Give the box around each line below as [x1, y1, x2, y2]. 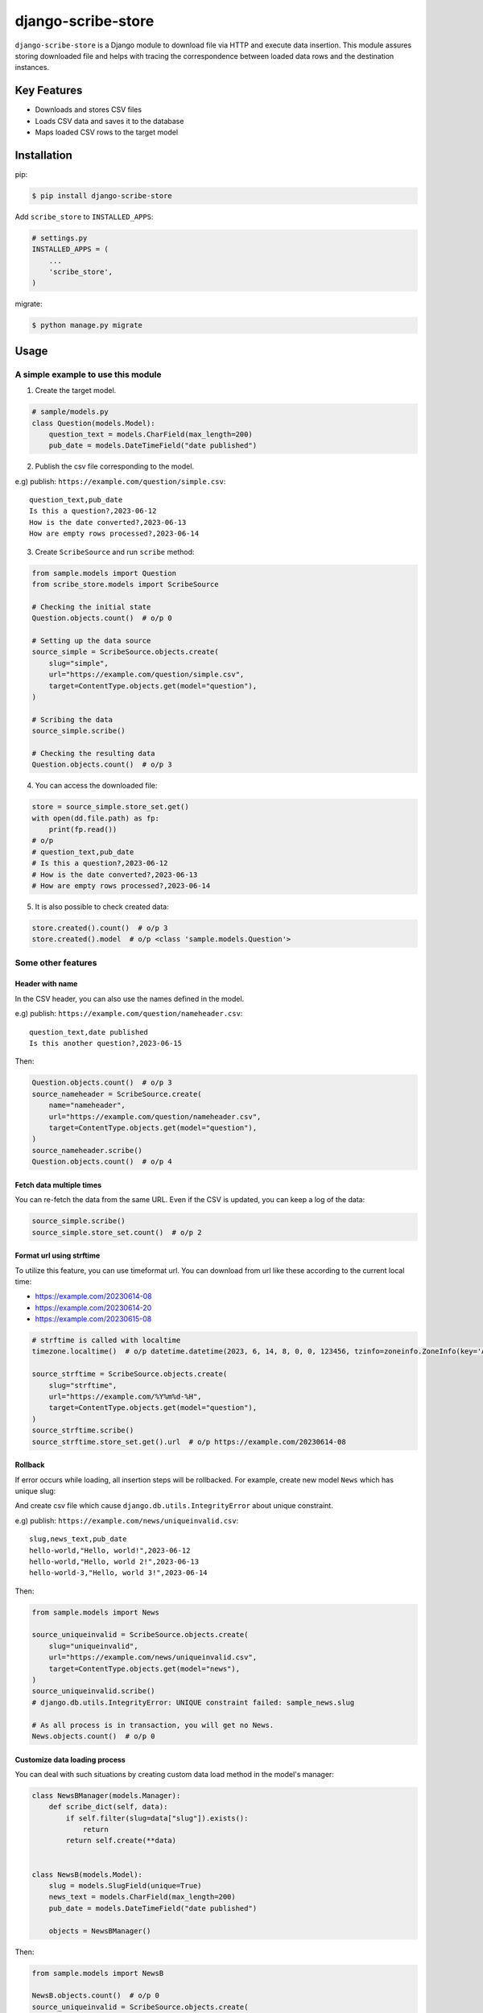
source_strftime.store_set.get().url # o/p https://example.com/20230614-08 [31, 1437, 346, 1446]
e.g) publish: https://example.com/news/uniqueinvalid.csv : [14, 1515, 239, 1525]
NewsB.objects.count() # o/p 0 [31, 1991, 160, 2000]
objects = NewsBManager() [48, 1926, 151, 1936]
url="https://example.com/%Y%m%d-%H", [48, 1392, 202, 1401]
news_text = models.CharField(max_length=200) [48, 1892, 237, 1902]
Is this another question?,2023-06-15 [29, 1039, 183, 1048]
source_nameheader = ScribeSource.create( [31, 1089, 202, 1098]
